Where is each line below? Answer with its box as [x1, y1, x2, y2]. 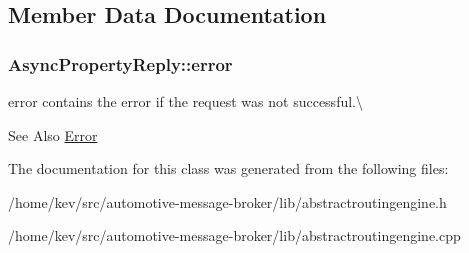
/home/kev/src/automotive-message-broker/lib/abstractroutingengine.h [8, 191, 447, 212]
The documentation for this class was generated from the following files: [8, 158, 449, 179]
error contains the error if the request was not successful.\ [8, 91, 363, 111]
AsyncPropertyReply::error [8, 51, 233, 76]
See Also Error [8, 124, 98, 145]
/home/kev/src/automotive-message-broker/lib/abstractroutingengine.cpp [8, 225, 461, 246]
